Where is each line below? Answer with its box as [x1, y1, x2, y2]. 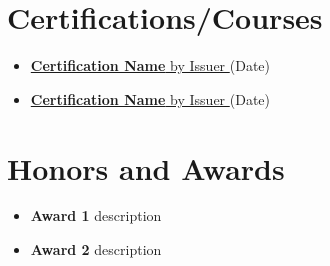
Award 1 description [30, 205, 162, 226]
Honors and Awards [7, 147, 285, 188]
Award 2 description [30, 239, 162, 260]
